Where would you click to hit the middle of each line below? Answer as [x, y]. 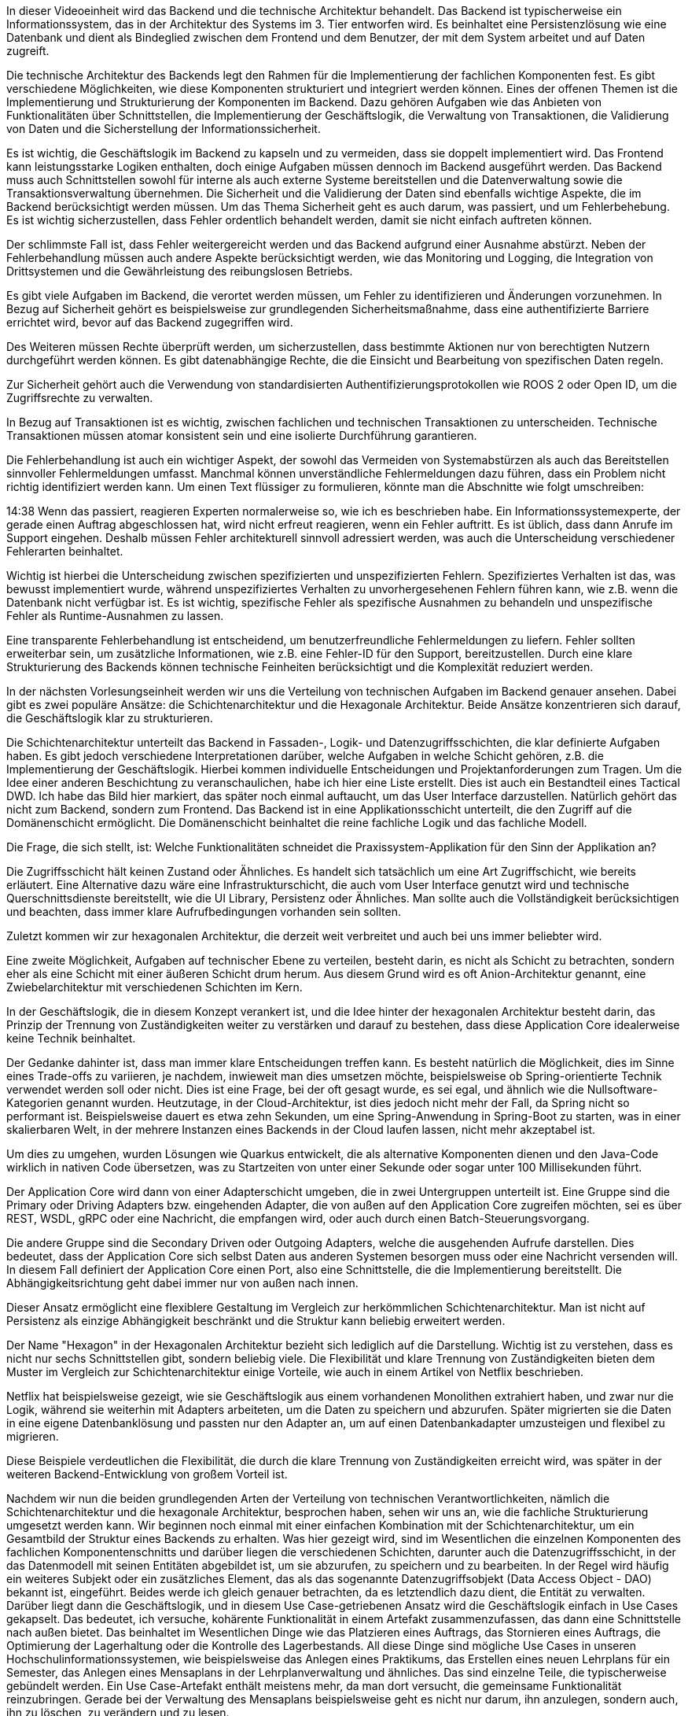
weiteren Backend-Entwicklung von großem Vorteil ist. [147, 1474]
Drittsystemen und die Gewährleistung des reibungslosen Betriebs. [180, 271]
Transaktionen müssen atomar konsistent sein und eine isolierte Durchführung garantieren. [242, 435]
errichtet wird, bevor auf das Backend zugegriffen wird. [150, 322]
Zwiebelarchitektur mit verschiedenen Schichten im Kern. [155, 987]
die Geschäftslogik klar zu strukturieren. [110, 718]
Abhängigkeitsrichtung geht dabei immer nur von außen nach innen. [182, 1283]
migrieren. [33, 1436]
